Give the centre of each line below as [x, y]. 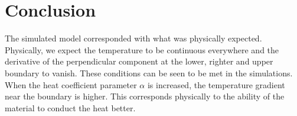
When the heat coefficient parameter [71, 84]
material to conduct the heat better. [70, 107]
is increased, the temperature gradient [216, 84]
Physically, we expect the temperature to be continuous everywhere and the [142, 49]
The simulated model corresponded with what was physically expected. [133, 38]
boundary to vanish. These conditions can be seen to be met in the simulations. [149, 72]
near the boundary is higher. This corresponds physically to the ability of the [145, 96]
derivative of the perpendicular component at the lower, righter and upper [139, 61]
